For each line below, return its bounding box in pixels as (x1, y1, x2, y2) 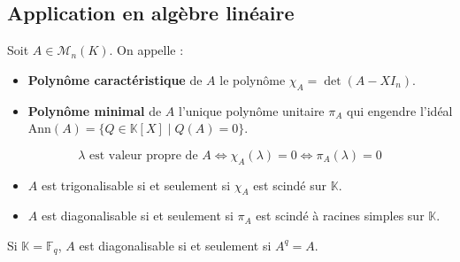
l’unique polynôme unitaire (179, 101, 325, 119)
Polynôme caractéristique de (27, 70, 203, 89)
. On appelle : (109, 41, 184, 59)
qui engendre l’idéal (347, 101, 453, 119)
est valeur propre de (88, 149, 198, 162)
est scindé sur (253, 175, 327, 194)
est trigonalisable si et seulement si (41, 175, 231, 194)
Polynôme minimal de (27, 101, 162, 119)
